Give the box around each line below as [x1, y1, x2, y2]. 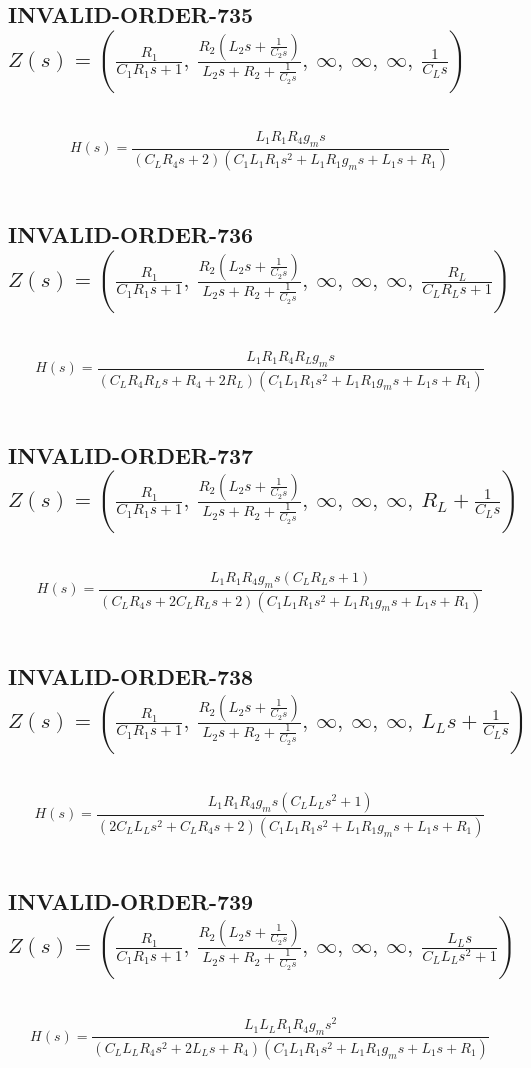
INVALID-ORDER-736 [8, 219, 254, 250]
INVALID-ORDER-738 [8, 660, 254, 691]
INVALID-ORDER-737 [8, 439, 254, 470]
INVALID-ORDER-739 [8, 885, 254, 916]
